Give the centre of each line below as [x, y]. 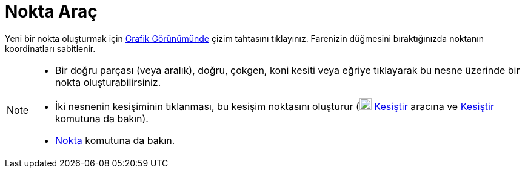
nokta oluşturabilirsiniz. [108, 82]
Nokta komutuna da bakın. [115, 140]
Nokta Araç [51, 11]
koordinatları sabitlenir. [50, 48]
